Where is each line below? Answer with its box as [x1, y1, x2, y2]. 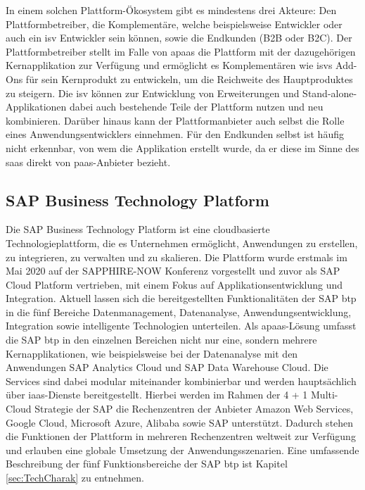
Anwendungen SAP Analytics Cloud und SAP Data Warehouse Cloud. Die [6, 360, 328, 375]
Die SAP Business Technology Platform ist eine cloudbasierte [6, 222, 270, 237]
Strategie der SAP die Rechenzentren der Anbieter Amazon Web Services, [34, 401, 354, 416]
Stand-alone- [302, 85, 357, 100]
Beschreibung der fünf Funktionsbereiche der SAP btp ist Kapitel [6, 456, 288, 471]
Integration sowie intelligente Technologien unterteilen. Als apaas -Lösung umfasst [6, 318, 357, 333]
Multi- [311, 387, 338, 402]
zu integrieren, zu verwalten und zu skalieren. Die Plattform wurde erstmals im [6, 249, 347, 264]
